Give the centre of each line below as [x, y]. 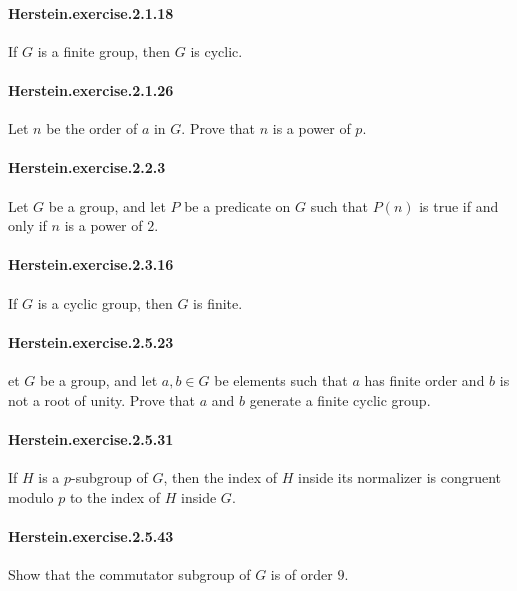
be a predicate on [237, 205]
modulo [31, 496]
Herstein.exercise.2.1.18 [91, 12]
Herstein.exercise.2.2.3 [87, 167]
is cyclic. [216, 50]
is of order [301, 573]
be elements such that [281, 379]
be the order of [92, 128]
